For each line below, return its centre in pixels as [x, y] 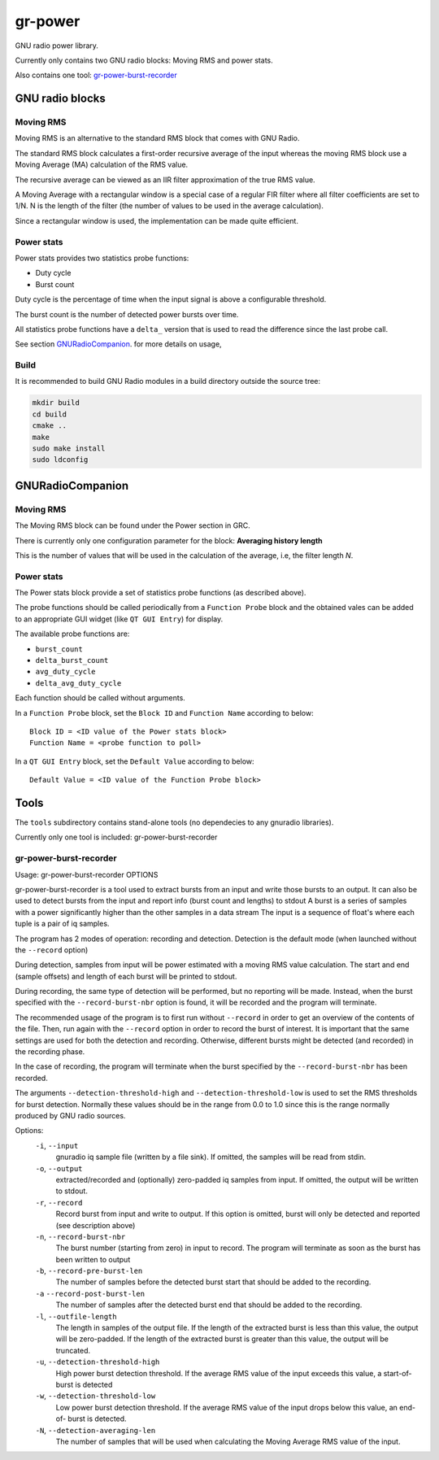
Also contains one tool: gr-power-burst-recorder [96, 75]
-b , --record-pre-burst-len [89, 1271]
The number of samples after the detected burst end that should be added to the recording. [209, 1305]
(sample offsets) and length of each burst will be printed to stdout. [126, 976]
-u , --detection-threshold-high [98, 1362]
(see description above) [96, 1225]
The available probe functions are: [72, 634]
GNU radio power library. [57, 46]
